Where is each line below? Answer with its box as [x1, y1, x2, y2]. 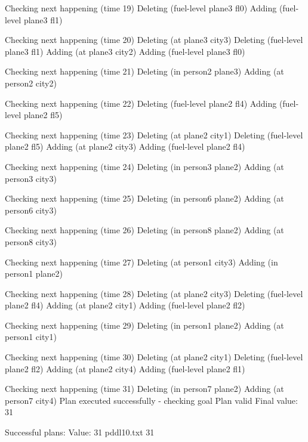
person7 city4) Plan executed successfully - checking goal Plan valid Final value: [5, 394, 298, 406]
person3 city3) [5, 172, 57, 184]
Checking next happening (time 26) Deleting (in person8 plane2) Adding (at [5, 224, 284, 236]
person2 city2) [5, 76, 57, 89]
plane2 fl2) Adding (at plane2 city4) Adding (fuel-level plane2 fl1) [5, 362, 245, 375]
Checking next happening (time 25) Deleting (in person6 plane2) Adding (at [5, 192, 284, 205]
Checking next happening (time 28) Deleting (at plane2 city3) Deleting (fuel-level [5, 287, 303, 299]
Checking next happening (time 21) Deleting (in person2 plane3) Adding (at [5, 65, 284, 78]
